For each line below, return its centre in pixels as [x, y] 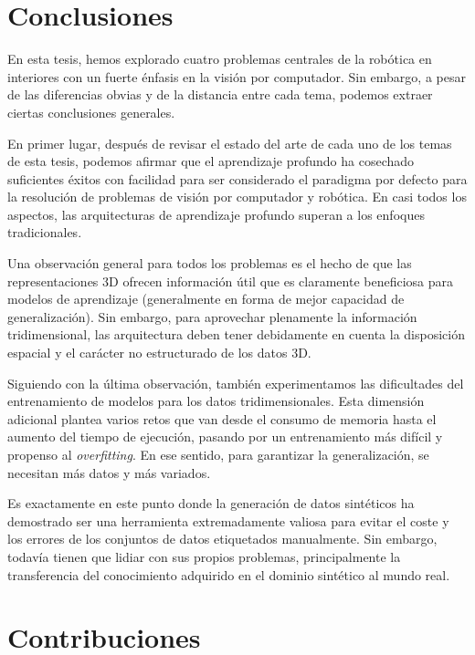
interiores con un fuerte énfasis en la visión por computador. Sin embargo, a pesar [237, 76]
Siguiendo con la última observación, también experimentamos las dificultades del [236, 383]
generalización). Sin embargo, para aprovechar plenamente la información [212, 316]
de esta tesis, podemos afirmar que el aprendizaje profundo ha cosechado [211, 161]
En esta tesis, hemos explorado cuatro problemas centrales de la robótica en [220, 59]
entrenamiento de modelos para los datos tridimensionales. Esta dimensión [216, 401]
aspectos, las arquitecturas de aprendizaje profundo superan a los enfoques [216, 214]
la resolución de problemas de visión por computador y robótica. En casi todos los [237, 197]
